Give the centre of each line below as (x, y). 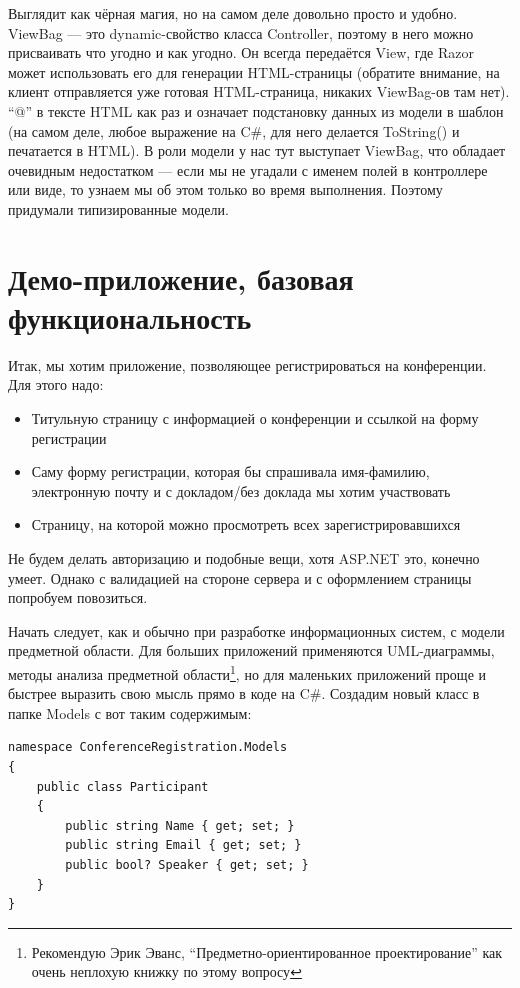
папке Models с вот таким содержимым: (130, 712)
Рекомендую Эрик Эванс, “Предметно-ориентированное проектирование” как (267, 951)
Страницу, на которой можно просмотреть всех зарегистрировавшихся (246, 524)
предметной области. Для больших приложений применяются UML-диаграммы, (251, 650)
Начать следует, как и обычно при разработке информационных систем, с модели (256, 630)
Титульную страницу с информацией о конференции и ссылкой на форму (255, 418)
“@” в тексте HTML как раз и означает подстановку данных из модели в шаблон (256, 110)
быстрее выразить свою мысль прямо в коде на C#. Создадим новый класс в (244, 693)
